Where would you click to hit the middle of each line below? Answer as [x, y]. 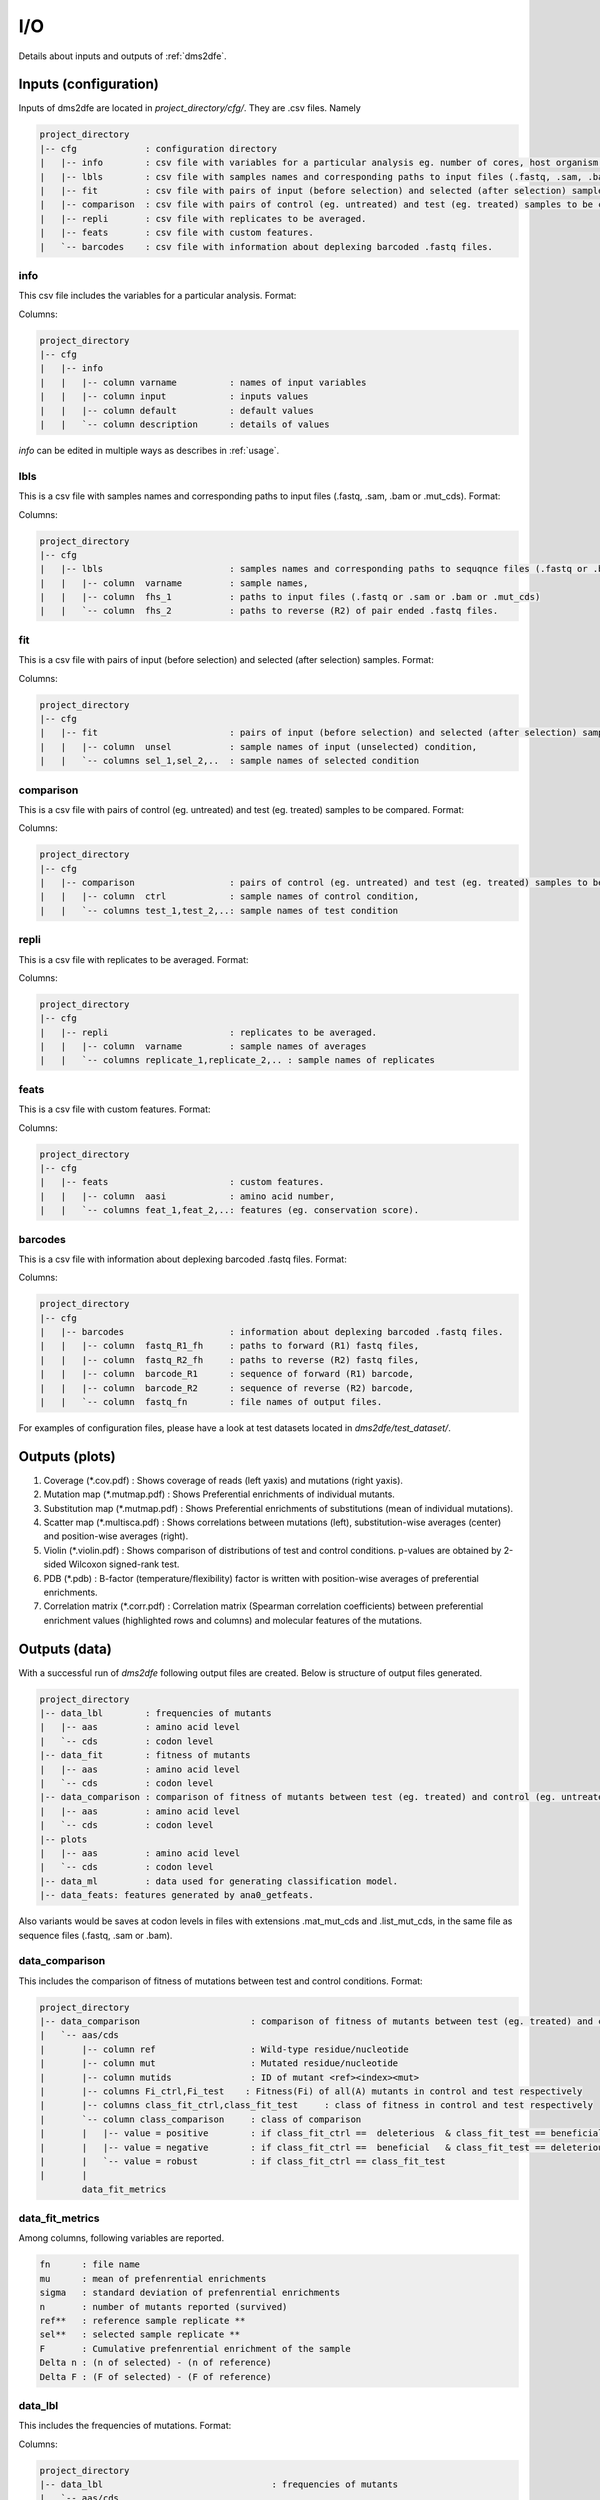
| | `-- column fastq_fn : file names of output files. [211, 1401]
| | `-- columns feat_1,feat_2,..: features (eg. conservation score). [229, 1210]
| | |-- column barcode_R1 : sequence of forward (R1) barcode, [227, 1374]
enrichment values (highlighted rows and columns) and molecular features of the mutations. [233, 1620]
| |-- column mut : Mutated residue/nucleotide [219, 2063]
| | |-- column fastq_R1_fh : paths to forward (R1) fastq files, [229, 1346]
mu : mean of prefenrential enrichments [153, 2278]
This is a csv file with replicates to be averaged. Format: [133, 959]
